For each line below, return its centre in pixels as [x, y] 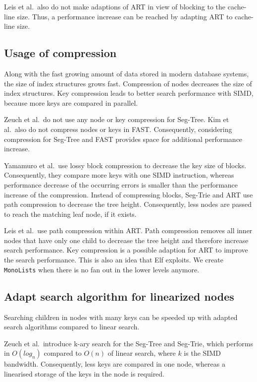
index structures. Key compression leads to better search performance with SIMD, [129, 93]
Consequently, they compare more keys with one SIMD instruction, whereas [119, 175]
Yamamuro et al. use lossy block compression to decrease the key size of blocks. [125, 165]
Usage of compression [60, 53]
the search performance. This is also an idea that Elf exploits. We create [114, 260]
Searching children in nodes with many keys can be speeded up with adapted [121, 317]
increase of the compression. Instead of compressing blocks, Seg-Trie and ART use [128, 194]
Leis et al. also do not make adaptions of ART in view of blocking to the [115, 6]
